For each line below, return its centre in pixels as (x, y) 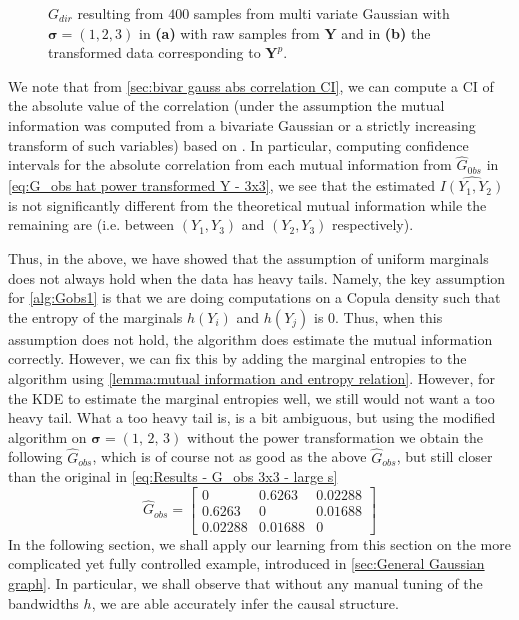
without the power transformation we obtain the (335, 436)
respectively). (373, 224)
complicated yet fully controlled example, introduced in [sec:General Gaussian (246, 563)
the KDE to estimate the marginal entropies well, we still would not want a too (251, 397)
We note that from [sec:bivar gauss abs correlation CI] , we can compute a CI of (251, 85)
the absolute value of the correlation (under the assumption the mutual (226, 105)
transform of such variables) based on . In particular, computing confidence (238, 144)
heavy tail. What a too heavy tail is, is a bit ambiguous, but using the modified (252, 417)
